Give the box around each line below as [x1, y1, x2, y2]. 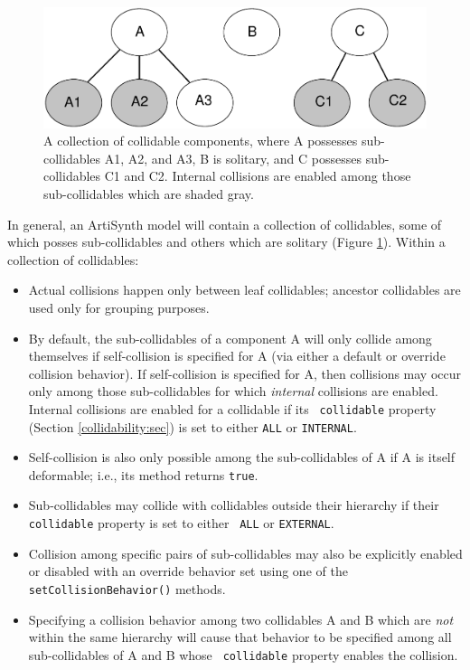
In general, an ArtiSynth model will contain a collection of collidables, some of [7, 214, 442, 233]
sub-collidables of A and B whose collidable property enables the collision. [28, 645, 458, 664]
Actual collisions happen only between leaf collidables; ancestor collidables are [28, 280, 461, 299]
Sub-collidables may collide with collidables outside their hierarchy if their [28, 495, 439, 514]
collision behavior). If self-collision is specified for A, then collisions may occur [28, 363, 462, 382]
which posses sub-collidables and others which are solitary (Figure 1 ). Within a [7, 232, 446, 251]
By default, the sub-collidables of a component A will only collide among [28, 328, 432, 347]
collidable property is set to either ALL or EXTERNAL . [28, 514, 334, 533]
